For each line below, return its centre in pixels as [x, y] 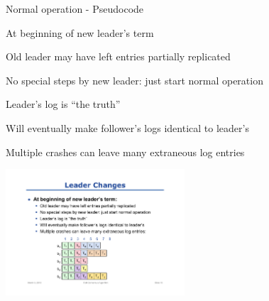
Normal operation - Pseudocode [75, 9]
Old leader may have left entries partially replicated [118, 56]
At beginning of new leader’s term [80, 32]
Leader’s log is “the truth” [63, 104]
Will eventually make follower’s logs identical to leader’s [127, 127]
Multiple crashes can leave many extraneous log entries [125, 152]
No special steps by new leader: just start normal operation [134, 80]
